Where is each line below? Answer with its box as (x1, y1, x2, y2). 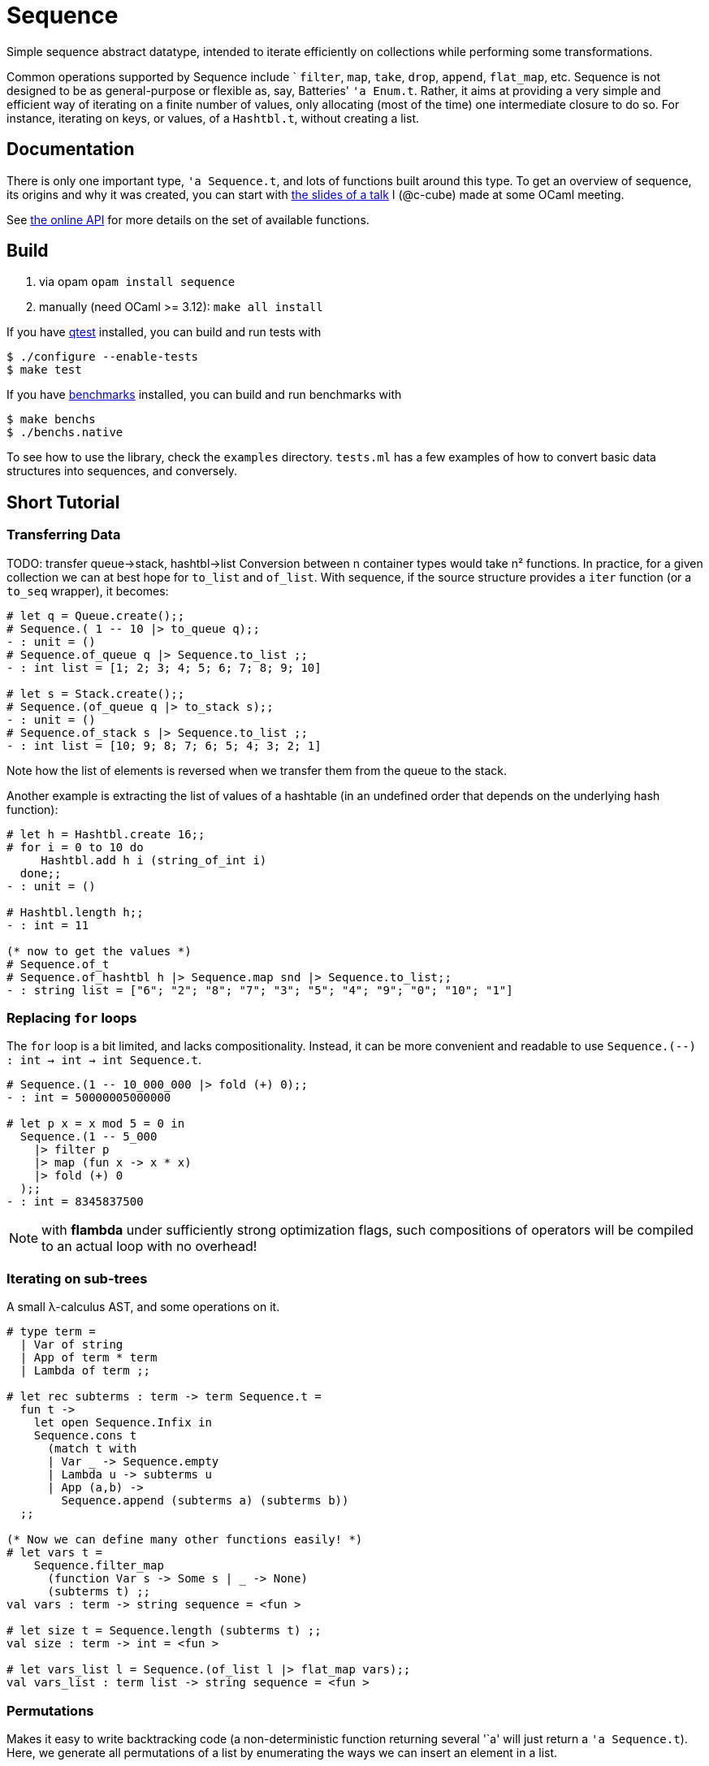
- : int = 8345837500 (6, 1195, 144, 1209)
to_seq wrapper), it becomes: (6, 583, 169, 598)
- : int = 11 (6, 918, 89, 932)
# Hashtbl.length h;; (6, 905, 144, 919)
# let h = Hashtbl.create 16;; (6, 827, 205, 841)
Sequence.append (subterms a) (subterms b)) (61, 1494, 349, 1508)
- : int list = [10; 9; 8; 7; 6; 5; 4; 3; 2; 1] (6, 738, 322, 752)
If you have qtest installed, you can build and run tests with (6, 325, 322, 340)
